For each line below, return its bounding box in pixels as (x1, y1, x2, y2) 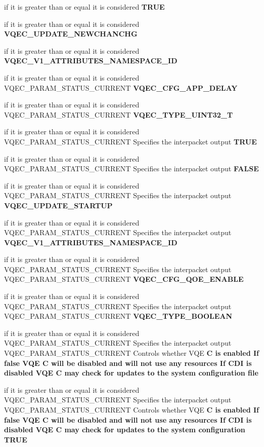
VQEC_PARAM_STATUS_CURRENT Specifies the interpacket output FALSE (4, 163, 259, 174)
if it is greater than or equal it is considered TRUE (4, 2, 165, 12)
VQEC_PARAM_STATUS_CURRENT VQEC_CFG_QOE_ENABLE (4, 274, 244, 284)
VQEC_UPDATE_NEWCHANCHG (4, 28, 138, 39)
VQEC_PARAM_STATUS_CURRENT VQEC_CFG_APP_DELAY (4, 82, 238, 93)
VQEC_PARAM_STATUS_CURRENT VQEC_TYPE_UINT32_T (4, 109, 233, 120)
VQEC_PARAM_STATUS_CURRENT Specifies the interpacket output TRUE (4, 136, 257, 146)
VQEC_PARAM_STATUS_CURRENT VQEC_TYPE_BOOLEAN (4, 311, 233, 321)
